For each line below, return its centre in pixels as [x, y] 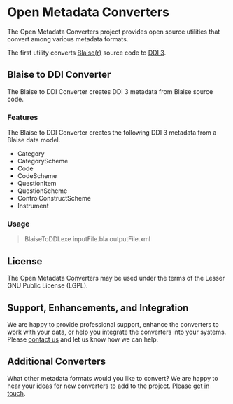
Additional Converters [57, 362]
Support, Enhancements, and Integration [98, 308]
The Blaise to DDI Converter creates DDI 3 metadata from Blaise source [110, 91]
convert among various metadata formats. [68, 39]
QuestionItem [37, 184]
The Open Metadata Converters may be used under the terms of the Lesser [116, 278]
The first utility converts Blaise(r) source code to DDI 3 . [87, 53]
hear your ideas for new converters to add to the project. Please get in [108, 386]
